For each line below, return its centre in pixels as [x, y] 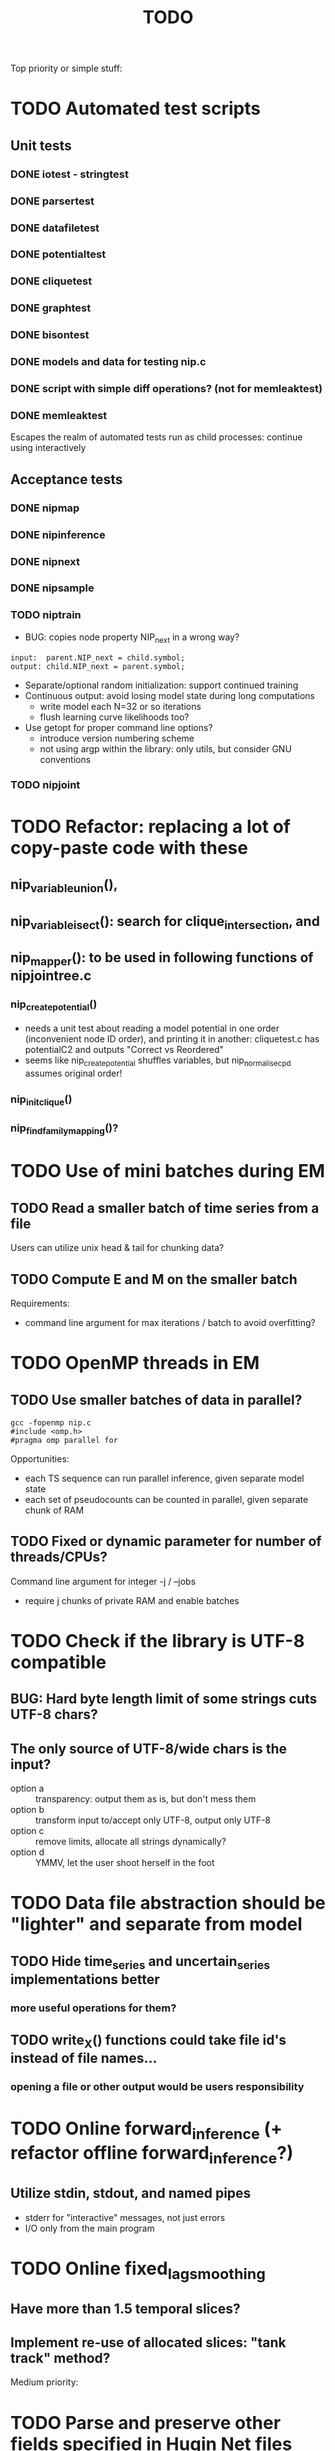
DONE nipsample [52, 588]
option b [27, 1810]
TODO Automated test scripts [135, 108]
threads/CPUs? [59, 1557]
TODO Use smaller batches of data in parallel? [156, 1399]
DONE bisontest [50, 335]
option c [27, 1831]
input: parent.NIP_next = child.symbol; [98, 657]
